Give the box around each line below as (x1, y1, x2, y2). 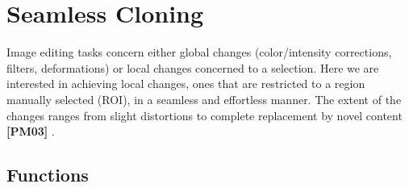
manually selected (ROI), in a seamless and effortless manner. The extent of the (6, 90, 402, 107)
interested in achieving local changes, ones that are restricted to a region (6, 75, 365, 92)
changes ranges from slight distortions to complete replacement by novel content (6, 107, 403, 123)
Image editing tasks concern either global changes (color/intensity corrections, (6, 44, 392, 61)
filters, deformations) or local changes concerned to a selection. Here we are (6, 59, 379, 76)
